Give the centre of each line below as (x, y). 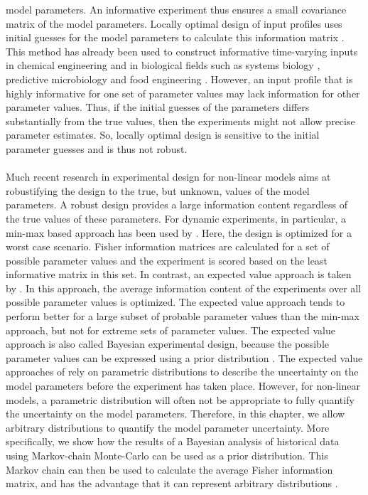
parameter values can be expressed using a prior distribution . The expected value (184, 357)
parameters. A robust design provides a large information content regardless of (177, 204)
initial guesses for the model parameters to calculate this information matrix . (175, 37)
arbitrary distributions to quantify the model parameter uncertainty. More (168, 427)
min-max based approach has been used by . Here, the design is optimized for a (179, 232)
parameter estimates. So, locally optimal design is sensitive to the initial (163, 135)
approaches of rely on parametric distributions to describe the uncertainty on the (182, 372)
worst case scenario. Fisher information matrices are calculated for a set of (168, 246)
